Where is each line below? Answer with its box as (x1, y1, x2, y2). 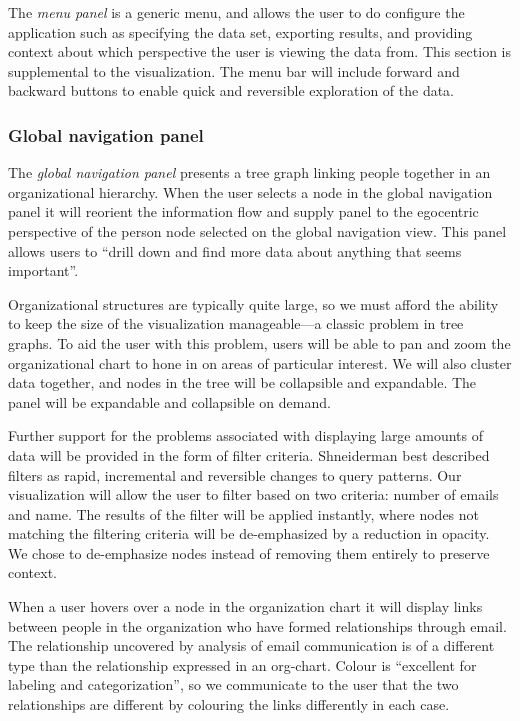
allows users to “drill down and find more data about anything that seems (8, 240, 462, 261)
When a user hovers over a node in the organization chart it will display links (8, 596, 483, 617)
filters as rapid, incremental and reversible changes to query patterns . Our (8, 464, 462, 485)
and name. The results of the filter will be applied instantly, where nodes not (8, 503, 480, 524)
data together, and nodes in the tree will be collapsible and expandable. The (8, 372, 477, 393)
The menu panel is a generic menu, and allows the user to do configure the (8, 2, 465, 22)
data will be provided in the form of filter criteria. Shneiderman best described (8, 444, 490, 465)
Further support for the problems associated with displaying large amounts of (8, 425, 483, 446)
